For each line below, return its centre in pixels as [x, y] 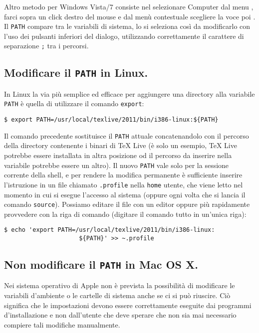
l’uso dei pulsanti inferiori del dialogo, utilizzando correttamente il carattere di [124, 36]
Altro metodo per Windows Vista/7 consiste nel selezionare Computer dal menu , [129, 6]
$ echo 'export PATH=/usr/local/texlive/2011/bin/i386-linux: [110, 230]
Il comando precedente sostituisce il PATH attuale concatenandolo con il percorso [127, 135]
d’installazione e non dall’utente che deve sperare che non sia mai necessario [120, 315]
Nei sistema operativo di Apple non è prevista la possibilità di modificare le [120, 285]
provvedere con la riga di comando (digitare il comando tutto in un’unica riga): [125, 214]
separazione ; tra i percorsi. [46, 46]
